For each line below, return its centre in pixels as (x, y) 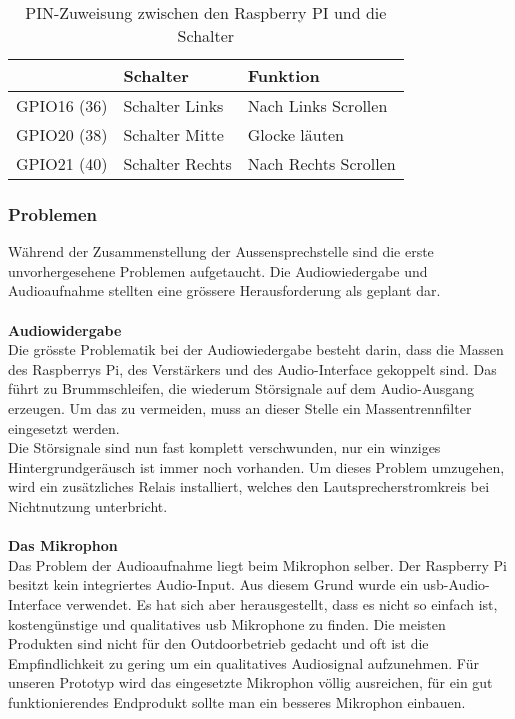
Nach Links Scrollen (317, 105)
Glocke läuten (295, 134)
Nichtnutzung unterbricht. (88, 505)
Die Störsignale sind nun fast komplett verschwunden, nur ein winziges (224, 447)
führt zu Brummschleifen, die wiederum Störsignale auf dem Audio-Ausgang (241, 388)
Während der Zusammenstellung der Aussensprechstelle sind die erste (221, 251)
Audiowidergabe (65, 329)
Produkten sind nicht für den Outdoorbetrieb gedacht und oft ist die (218, 643)
